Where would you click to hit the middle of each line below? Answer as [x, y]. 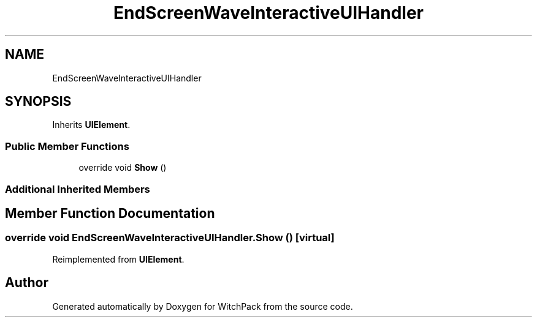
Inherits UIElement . [91, 125]
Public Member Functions [67, 146]
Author [27, 283]
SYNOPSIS [38, 102]
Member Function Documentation [110, 213]
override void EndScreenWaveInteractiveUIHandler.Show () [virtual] [170, 238]
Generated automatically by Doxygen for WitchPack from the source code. [203, 306]
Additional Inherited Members [78, 189]
